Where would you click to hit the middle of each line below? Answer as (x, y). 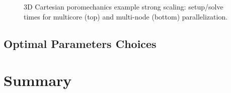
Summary (38, 80)
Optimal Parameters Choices (80, 43)
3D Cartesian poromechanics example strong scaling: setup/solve (124, 6)
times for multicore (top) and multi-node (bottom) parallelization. (126, 16)
